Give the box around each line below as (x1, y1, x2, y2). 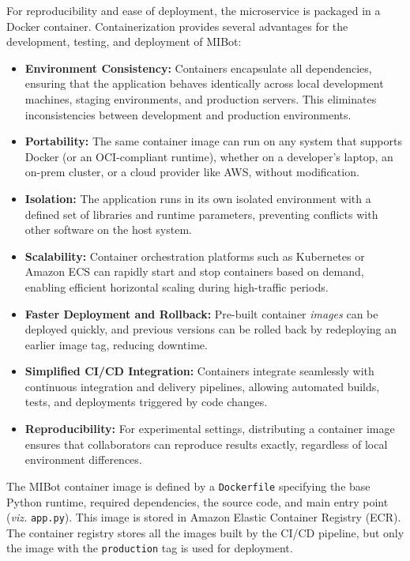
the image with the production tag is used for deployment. (6, 540, 293, 556)
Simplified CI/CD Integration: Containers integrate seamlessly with (24, 363, 374, 379)
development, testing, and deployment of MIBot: (6, 33, 242, 50)
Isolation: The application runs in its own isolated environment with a (24, 190, 371, 206)
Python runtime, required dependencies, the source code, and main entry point (6, 493, 389, 510)
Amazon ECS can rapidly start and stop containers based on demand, (24, 263, 364, 280)
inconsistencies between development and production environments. (24, 106, 352, 122)
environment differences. (24, 451, 142, 468)
